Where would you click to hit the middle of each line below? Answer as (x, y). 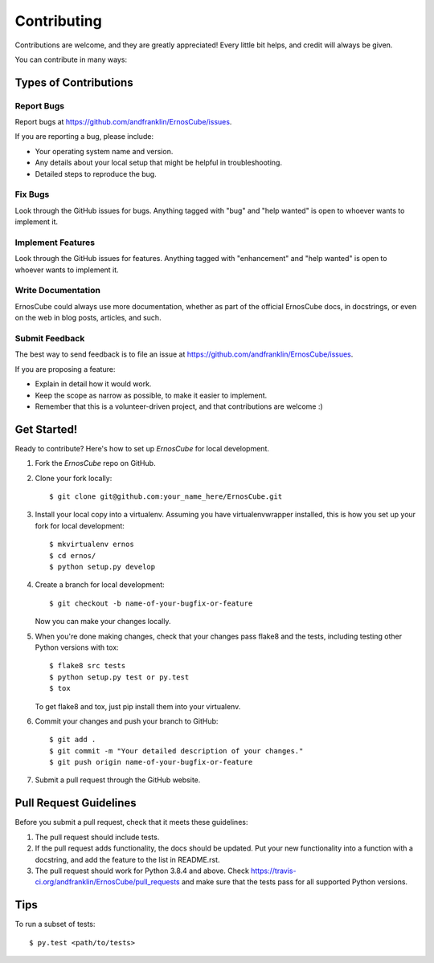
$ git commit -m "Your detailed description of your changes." (176, 751)
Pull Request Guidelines (76, 803)
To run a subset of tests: (55, 924)
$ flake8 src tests (88, 666)
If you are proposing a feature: (65, 369)
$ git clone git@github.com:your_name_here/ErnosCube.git (166, 497)
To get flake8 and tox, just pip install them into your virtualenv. (138, 706)
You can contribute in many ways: (71, 59)
